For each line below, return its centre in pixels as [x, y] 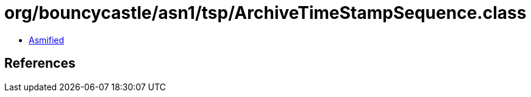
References [40, 63]
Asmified [47, 40]
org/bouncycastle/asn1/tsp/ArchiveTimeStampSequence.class [265, 13]
